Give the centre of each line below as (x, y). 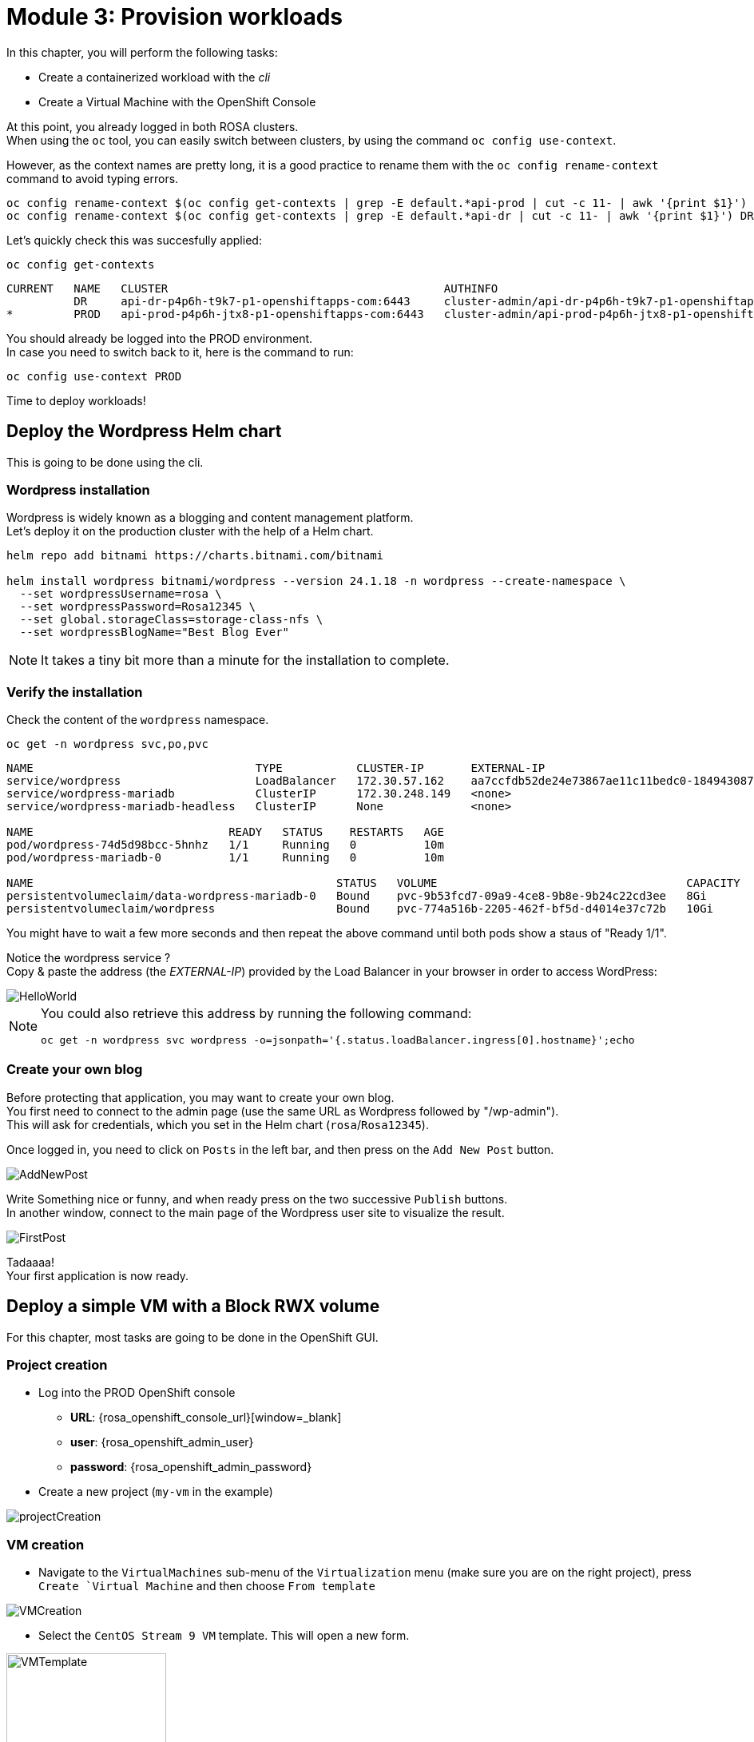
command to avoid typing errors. (93, 178)
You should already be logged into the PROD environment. (160, 338)
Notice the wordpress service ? (89, 958)
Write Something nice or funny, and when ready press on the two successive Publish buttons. (257, 1199)
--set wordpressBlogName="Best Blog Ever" (155, 632)
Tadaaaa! (30, 1262)
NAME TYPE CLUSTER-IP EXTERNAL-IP (276, 768)
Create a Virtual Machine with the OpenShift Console (177, 101)
